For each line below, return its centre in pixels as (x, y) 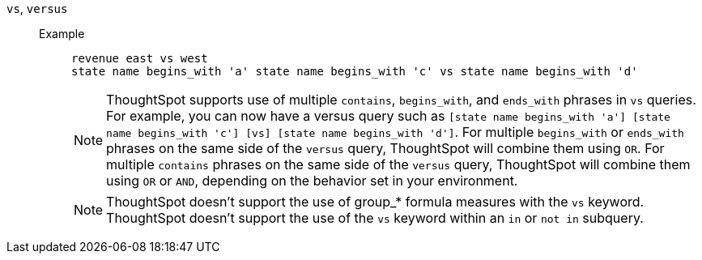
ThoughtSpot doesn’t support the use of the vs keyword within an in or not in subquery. (375, 218)
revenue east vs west (140, 58)
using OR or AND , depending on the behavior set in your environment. (312, 181)
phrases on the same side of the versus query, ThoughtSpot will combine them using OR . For (385, 148)
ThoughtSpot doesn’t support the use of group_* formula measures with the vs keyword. (375, 202)
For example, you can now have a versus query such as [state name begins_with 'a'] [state (388, 116)
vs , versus (37, 9)
